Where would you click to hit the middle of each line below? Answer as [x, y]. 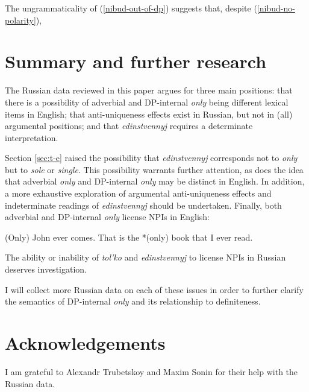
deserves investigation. [46, 269]
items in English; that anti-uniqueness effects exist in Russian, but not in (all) [149, 114]
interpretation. [32, 137]
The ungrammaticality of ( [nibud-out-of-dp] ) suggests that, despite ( [131, 8]
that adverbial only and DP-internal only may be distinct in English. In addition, [155, 181]
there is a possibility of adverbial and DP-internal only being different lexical [147, 102]
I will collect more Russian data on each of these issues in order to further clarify [154, 289]
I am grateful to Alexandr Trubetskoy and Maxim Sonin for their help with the [151, 371]
